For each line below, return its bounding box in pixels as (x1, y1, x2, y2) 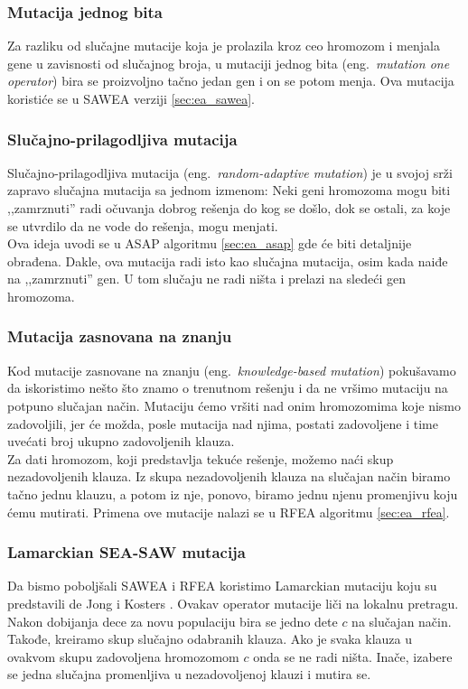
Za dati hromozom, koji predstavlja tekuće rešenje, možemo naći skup (7, 449, 394, 468)
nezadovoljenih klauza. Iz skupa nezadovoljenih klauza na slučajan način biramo (7, 467, 451, 486)
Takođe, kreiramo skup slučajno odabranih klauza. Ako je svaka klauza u (7, 629, 412, 648)
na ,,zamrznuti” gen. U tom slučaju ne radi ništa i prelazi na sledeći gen (7, 269, 406, 288)
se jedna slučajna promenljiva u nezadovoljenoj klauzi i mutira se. (7, 665, 371, 684)
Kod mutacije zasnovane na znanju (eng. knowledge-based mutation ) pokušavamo (7, 360, 456, 379)
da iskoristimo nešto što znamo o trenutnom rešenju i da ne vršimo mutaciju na (7, 378, 448, 397)
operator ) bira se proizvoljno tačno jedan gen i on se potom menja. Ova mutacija (7, 71, 454, 90)
